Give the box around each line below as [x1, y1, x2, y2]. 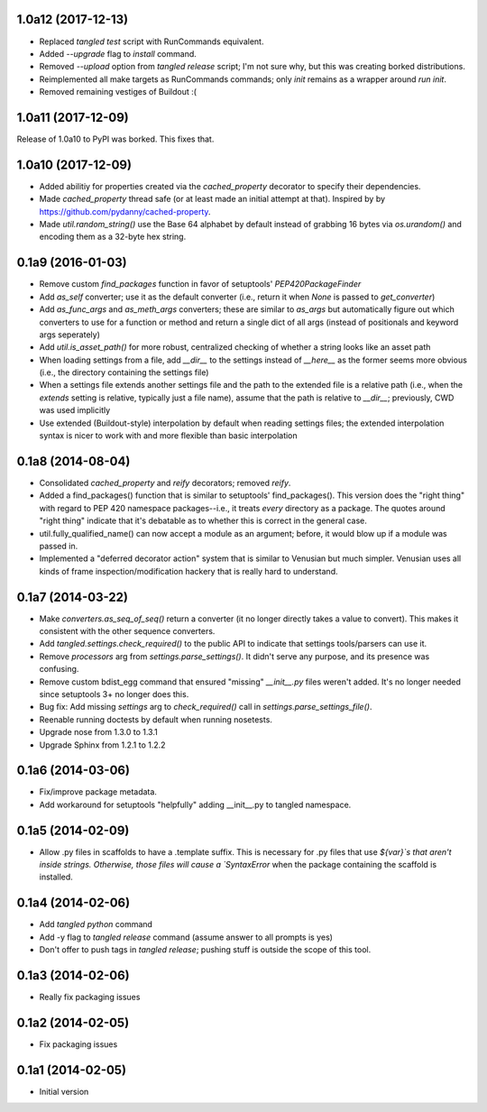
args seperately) [39, 329, 101, 340]
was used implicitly [39, 405, 111, 416]
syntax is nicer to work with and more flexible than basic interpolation [39, 430, 298, 441]
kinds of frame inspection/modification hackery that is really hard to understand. [39, 565, 338, 576]
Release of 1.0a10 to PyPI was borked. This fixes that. [16, 133, 215, 144]
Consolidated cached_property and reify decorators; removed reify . [39, 477, 291, 488]
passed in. [39, 540, 78, 551]
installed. [39, 871, 74, 883]
